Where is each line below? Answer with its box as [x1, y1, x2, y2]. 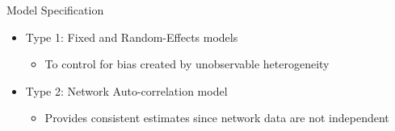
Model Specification [6, 2, 104, 18]
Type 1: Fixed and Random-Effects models [25, 28, 238, 45]
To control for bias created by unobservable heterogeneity [44, 55, 330, 72]
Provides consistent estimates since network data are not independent [44, 109, 389, 126]
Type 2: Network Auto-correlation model [25, 82, 228, 99]
